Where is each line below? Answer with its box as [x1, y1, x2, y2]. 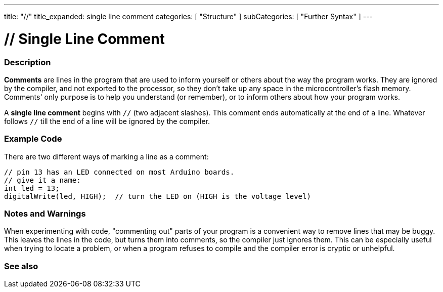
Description [4, 57, 51, 67]
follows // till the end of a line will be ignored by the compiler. [4, 116, 210, 126]
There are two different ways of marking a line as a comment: [4, 152, 209, 161]
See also [4, 261, 38, 271]
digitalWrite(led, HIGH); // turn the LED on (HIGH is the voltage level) [4, 192, 311, 200]
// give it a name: [4, 176, 81, 184]
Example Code [4, 134, 62, 144]
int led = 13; [4, 184, 60, 192]
